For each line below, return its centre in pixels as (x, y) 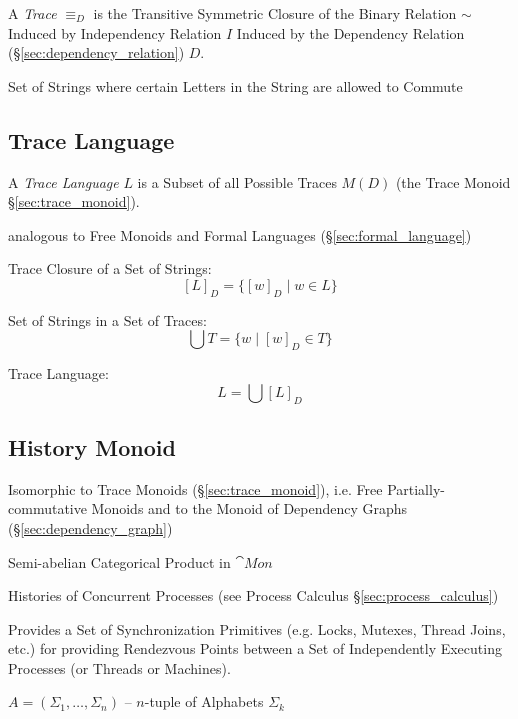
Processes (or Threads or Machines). (119, 667)
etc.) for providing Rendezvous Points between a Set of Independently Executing (255, 648)
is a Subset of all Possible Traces (237, 181)
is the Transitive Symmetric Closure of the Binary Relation (275, 13)
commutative (47, 508)
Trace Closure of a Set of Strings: (110, 268)
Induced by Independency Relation (115, 32)
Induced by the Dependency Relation (350, 32)
